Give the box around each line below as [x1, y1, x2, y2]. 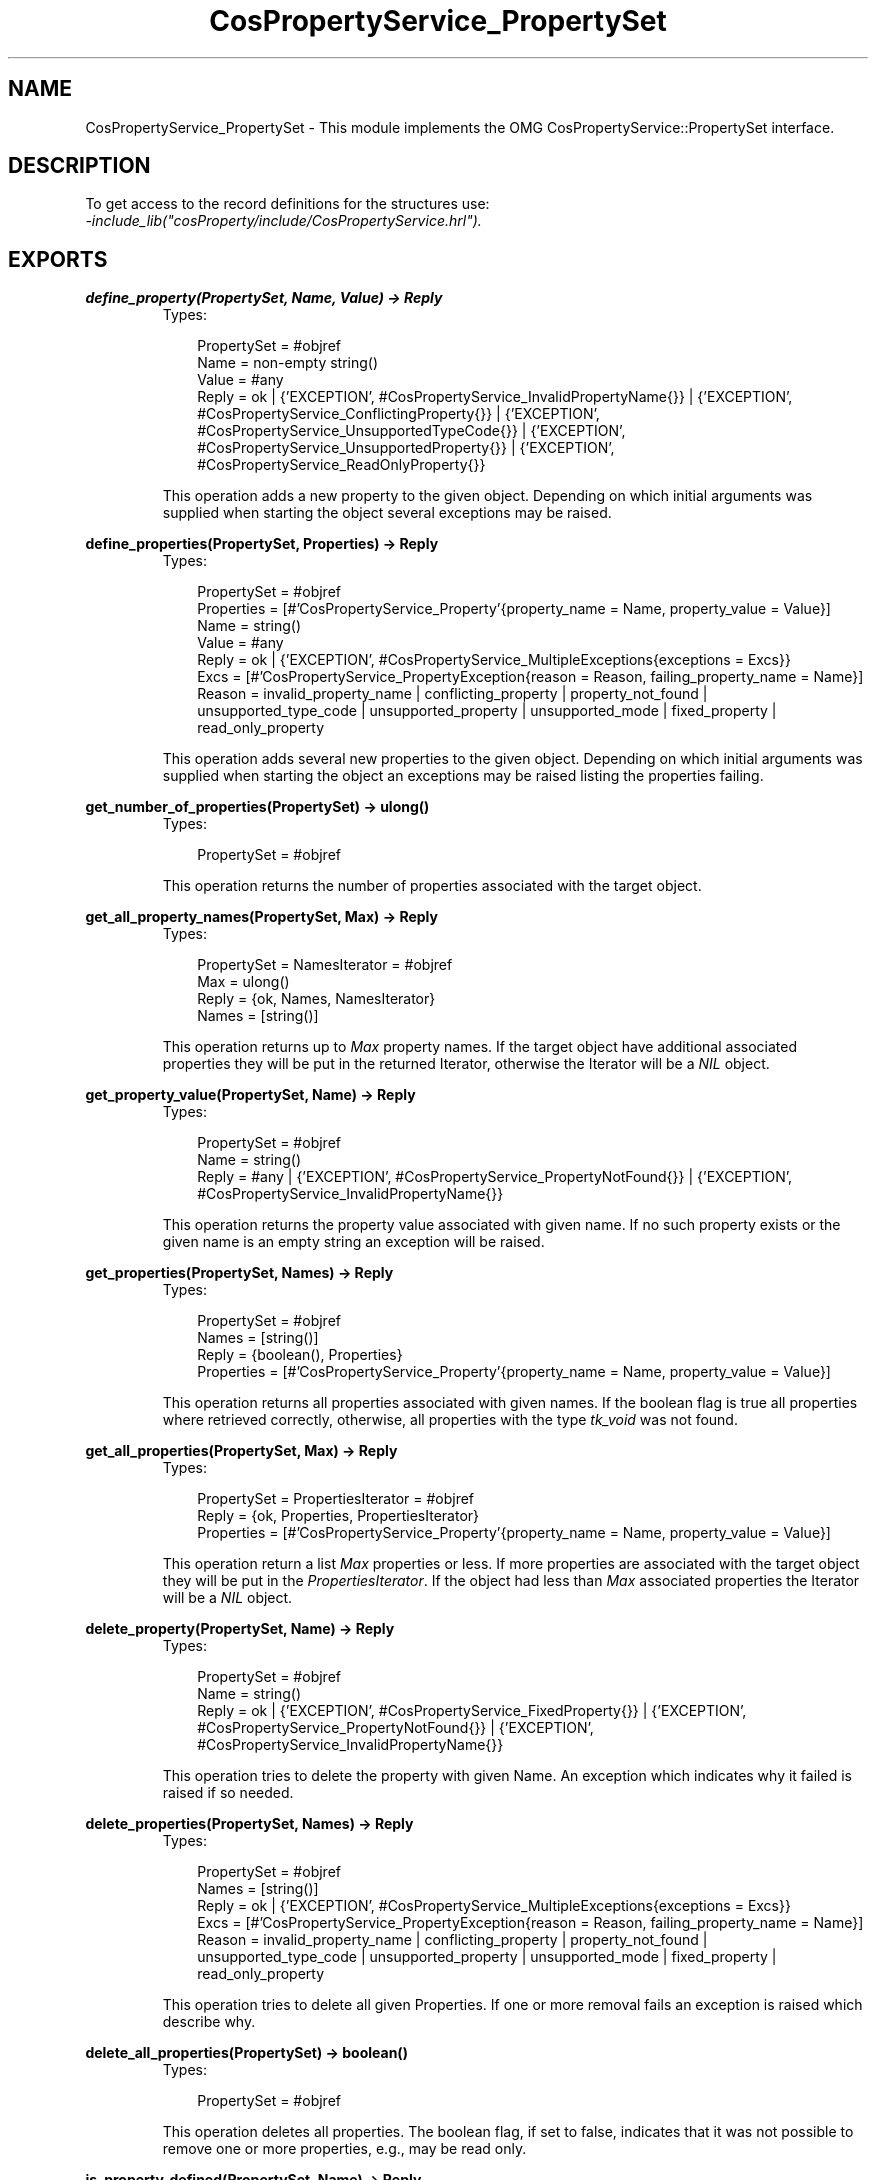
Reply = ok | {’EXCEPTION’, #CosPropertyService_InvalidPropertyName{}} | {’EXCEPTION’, [197, 388, 793, 406]
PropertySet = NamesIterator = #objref [197, 956, 453, 974]
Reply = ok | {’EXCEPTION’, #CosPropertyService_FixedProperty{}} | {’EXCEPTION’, [197, 1702, 747, 1720]
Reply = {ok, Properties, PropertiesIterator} [197, 1507, 480, 1525]
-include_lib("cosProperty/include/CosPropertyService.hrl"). [85, 212, 482, 230]
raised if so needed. [162, 1784, 294, 1802]
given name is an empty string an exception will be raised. [162, 1233, 545, 1251]
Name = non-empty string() [197, 354, 379, 372]
